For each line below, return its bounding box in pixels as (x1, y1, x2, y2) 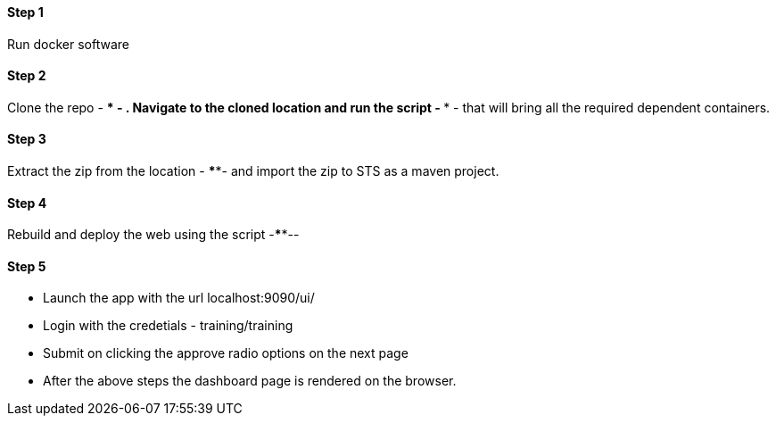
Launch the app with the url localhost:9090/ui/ (43, 290, 315, 306)
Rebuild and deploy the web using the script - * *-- (7, 227, 300, 243)
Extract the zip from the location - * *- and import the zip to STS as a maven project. (7, 163, 499, 179)
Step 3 (7, 131, 46, 147)
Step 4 (7, 195, 47, 211)
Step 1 (7, 4, 44, 20)
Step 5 (7, 258, 46, 274)
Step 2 (7, 68, 46, 84)
